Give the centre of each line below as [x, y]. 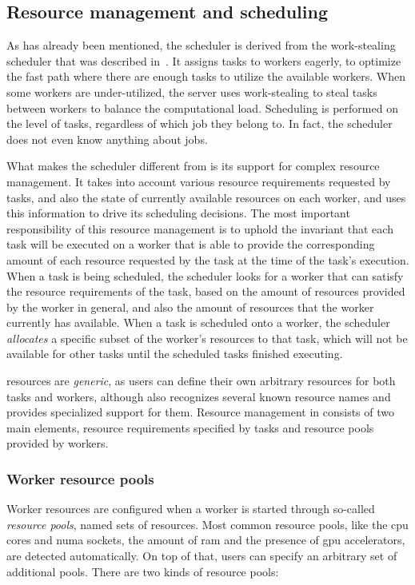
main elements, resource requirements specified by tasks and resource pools [190, 427]
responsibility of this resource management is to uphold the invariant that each [200, 228]
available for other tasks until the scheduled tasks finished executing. [175, 354]
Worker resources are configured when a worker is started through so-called [191, 509]
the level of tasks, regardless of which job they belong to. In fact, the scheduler [200, 123]
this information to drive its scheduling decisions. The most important [178, 213]
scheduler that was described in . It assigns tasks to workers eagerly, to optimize [204, 60]
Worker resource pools [80, 478]
